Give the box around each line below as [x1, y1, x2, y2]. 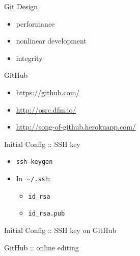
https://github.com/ [16, 87, 80, 97]
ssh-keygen [16, 158, 53, 166]
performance [16, 18, 55, 29]
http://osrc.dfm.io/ [16, 104, 76, 115]
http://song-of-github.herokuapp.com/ [16, 121, 136, 132]
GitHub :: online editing [4, 242, 79, 252]
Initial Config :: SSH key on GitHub [4, 224, 117, 235]
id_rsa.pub [28, 210, 65, 218]
